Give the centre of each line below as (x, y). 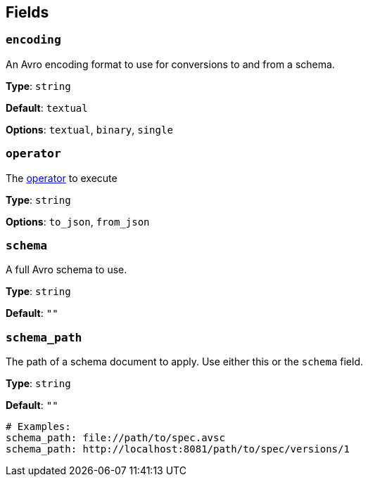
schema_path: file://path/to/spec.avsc (115, 438)
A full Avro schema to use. (66, 270)
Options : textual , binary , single (89, 129)
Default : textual (47, 108)
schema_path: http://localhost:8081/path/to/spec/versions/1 (178, 449)
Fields (27, 12)
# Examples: (38, 427)
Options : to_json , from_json (78, 221)
